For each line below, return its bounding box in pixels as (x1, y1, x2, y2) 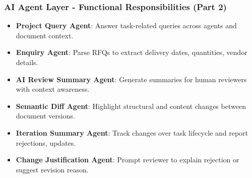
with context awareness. (16, 84, 90, 94)
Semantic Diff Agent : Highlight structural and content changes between (16, 100, 246, 111)
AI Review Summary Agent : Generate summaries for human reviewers (16, 74, 247, 84)
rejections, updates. (16, 137, 76, 148)
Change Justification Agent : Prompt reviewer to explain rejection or (16, 154, 239, 165)
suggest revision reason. (16, 164, 89, 174)
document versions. (16, 110, 75, 121)
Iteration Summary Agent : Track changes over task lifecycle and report (16, 127, 248, 138)
